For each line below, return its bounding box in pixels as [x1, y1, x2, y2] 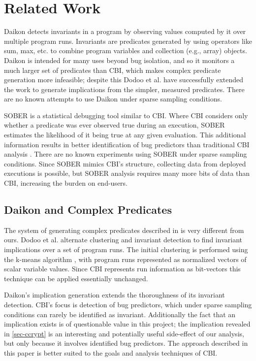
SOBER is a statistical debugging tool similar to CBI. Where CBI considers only [4, 110, 248, 120]
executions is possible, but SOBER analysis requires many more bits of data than [4, 168, 250, 178]
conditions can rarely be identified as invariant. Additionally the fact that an [4, 309, 236, 319]
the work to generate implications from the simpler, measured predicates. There [4, 84, 245, 94]
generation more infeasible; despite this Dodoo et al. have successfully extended [4, 74, 244, 85]
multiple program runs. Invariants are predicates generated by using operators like [4, 35, 252, 46]
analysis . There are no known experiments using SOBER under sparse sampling [4, 149, 247, 159]
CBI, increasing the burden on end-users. [4, 178, 128, 188]
